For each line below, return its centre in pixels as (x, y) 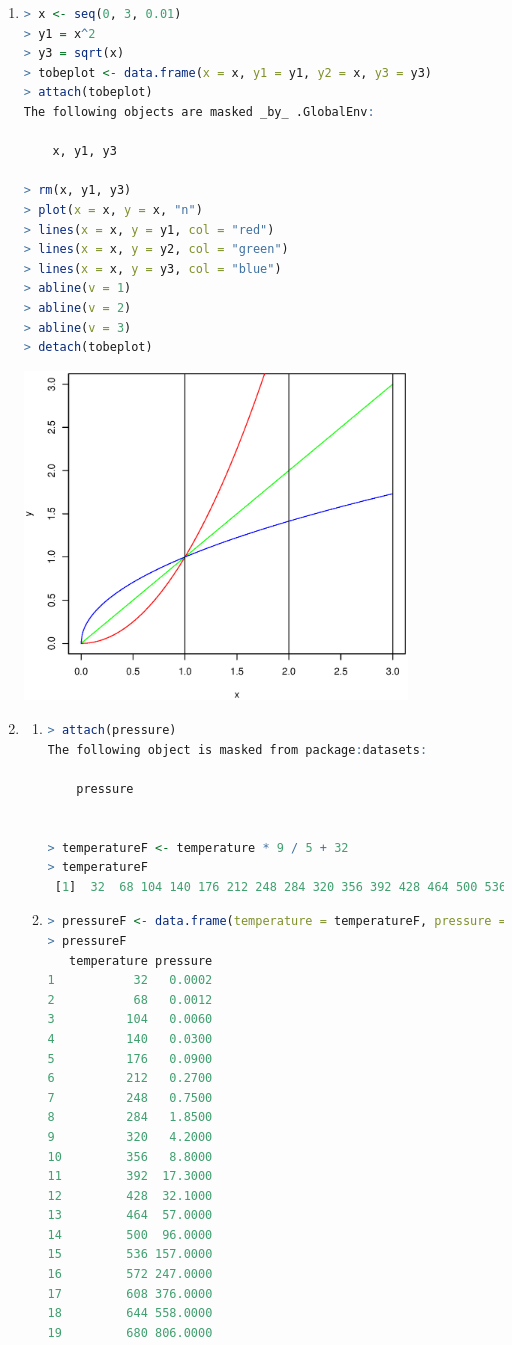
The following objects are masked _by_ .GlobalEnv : (199, 111)
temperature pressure (141, 960)
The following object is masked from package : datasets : (237, 749)
